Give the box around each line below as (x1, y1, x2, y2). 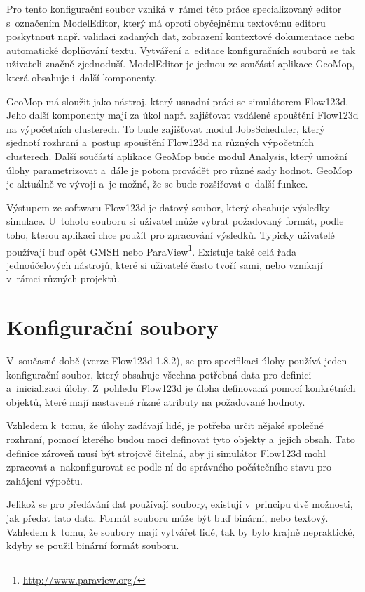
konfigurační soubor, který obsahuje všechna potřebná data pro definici (6, 367, 312, 381)
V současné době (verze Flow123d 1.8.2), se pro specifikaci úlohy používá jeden (6, 353, 347, 368)
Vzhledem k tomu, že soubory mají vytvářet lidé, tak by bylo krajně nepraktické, (6, 524, 355, 539)
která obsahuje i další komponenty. (6, 70, 157, 84)
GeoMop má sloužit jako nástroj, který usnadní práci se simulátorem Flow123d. (6, 93, 349, 108)
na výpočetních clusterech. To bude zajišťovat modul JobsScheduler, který (6, 121, 325, 136)
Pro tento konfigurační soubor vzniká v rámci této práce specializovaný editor (6, 1, 342, 15)
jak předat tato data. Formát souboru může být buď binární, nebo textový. (6, 511, 329, 525)
